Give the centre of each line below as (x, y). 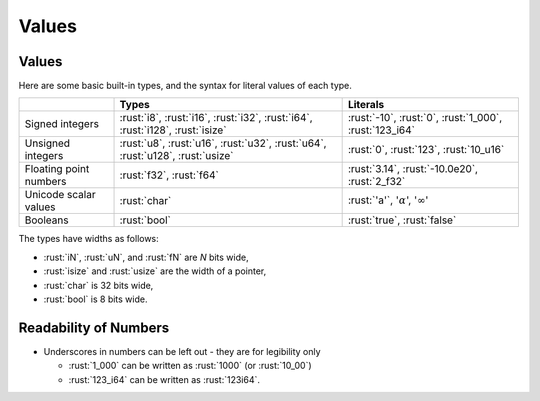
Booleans (46, 220)
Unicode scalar (60, 195)
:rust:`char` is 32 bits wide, (98, 285)
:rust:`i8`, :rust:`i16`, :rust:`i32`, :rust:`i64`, (216, 118)
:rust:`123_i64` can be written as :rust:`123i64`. (164, 379)
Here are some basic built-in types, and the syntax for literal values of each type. (185, 86)
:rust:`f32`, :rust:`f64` (169, 175)
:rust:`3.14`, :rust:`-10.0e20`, (413, 169)
